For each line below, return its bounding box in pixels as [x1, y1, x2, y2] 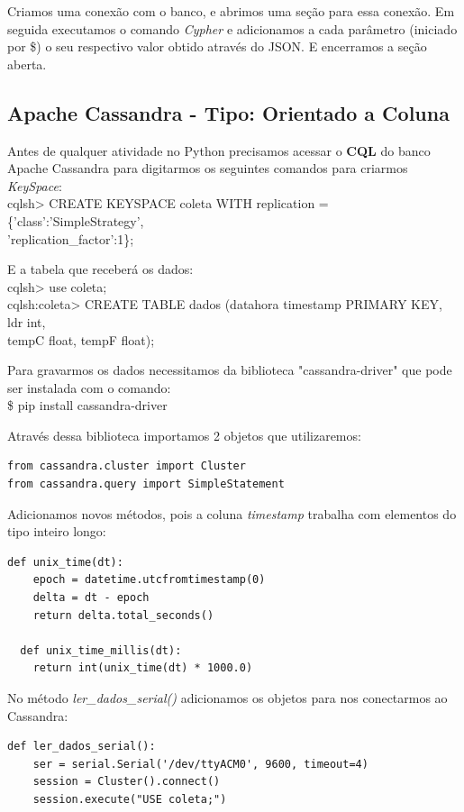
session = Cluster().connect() [32, 775, 221, 789]
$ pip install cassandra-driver [7, 396, 168, 415]
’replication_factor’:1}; [7, 229, 134, 248]
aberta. [7, 54, 47, 73]
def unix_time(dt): [7, 555, 123, 569]
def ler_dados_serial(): [7, 740, 156, 753]
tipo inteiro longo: [7, 522, 106, 541]
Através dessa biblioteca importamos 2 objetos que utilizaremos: [7, 425, 361, 444]
